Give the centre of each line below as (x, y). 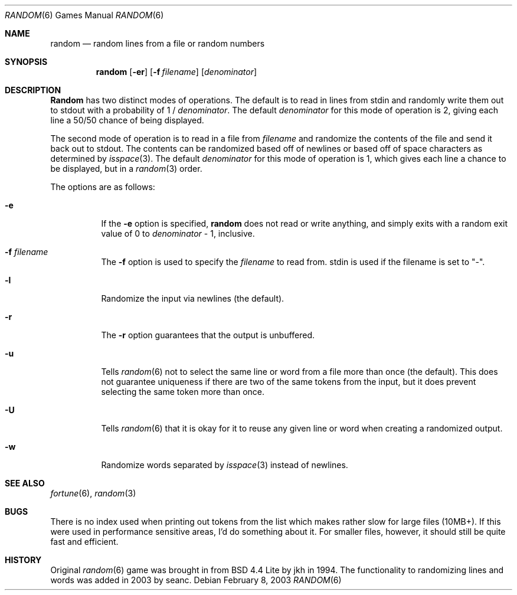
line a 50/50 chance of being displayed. (127, 120)
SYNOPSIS (26, 62)
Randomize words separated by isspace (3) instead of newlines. (225, 465)
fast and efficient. (84, 542)
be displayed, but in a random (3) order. (126, 169)
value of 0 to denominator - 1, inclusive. (178, 233)
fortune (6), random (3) (93, 493)
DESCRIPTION (33, 90)
